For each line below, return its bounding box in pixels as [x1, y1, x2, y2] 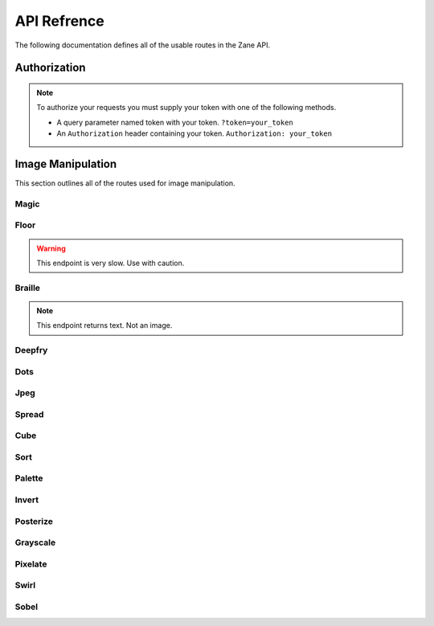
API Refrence [14, 12, 104, 30]
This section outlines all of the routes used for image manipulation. [14, 178, 236, 188]
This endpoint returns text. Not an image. [36, 321, 173, 330]
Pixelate [14, 558, 47, 570]
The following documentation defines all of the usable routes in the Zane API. [14, 40, 271, 50]
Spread [14, 408, 44, 419]
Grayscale [14, 537, 56, 548]
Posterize [14, 515, 54, 526]
